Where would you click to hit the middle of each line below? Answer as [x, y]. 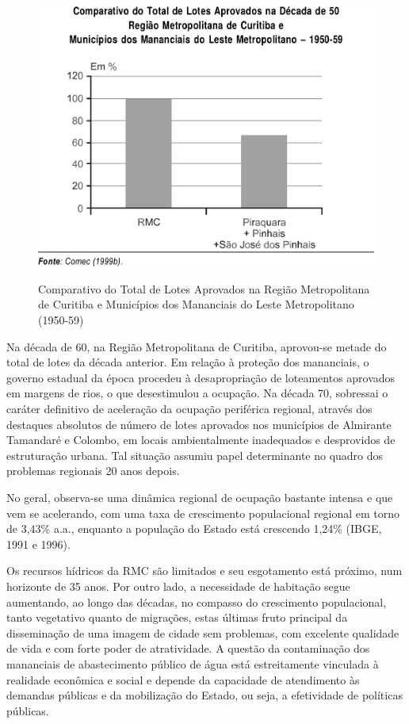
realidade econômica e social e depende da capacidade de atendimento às [183, 679]
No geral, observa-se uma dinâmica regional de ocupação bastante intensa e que [200, 497]
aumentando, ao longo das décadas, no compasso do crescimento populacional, [197, 601]
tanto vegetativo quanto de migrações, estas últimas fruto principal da [177, 617]
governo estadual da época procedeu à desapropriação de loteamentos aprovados [201, 377]
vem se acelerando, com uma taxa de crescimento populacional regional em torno [203, 513]
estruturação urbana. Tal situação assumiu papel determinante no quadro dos [195, 455]
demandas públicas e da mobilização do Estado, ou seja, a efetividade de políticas [204, 695]
